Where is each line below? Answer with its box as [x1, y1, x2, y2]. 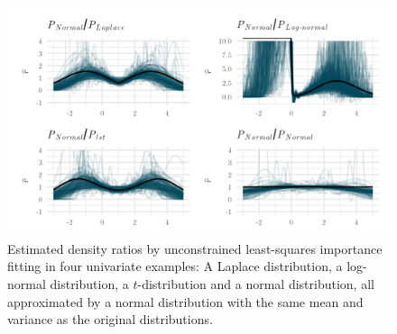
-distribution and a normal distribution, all [137, 275, 374, 293]
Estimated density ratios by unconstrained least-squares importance [7, 239, 383, 257]
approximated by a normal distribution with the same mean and [7, 292, 364, 311]
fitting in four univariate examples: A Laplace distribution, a [7, 257, 343, 275]
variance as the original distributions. [7, 310, 213, 329]
